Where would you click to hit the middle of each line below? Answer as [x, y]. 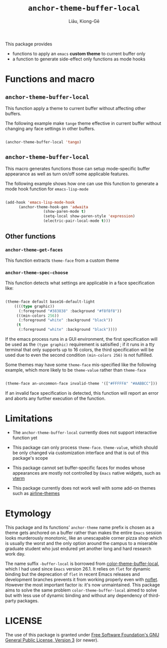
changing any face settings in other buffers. [50, 128]
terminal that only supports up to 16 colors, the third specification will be [79, 350]
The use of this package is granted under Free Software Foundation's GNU [82, 635]
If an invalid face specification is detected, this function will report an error [82, 393]
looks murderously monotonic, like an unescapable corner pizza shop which [84, 538]
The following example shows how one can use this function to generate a [82, 183]
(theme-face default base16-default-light [50, 302]
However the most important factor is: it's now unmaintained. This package [82, 585]
